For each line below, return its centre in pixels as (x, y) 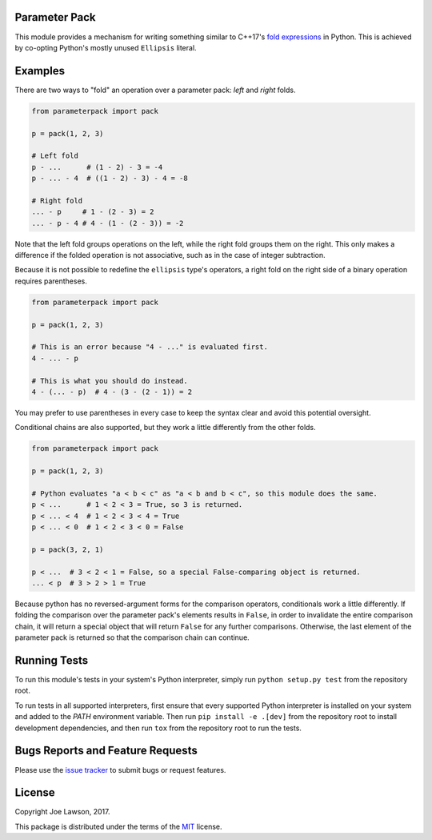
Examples (40, 71)
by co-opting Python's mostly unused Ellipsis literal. (106, 47)
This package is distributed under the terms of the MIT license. (119, 826)
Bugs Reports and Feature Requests (106, 751)
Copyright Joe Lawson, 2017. (62, 812)
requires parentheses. (51, 281)
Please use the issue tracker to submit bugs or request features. (120, 770)
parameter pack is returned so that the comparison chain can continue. (132, 637)
